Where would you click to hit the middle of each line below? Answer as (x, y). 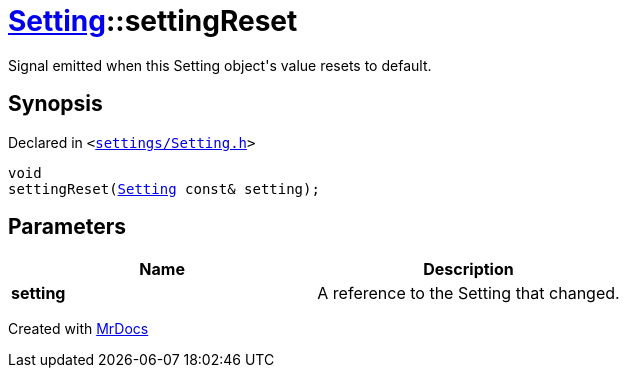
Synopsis (55, 104)
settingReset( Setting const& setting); (164, 188)
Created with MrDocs (78, 329)
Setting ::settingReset (153, 21)
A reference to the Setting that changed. (468, 293)
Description (468, 269)
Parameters (67, 227)
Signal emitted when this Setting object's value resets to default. (220, 65)
